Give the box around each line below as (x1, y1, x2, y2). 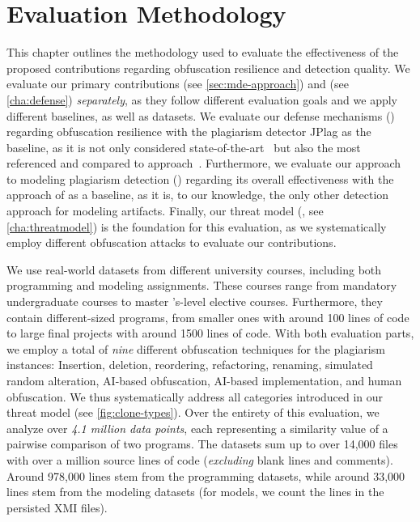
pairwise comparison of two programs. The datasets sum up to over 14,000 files (6, 435, 398, 452)
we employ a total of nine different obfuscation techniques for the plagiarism (6, 340, 385, 357)
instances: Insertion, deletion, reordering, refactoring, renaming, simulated (6, 356, 373, 373)
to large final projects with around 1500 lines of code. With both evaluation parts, (6, 325, 414, 342)
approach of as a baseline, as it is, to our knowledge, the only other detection (6, 186, 389, 203)
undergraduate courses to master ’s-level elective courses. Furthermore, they (6, 293, 383, 310)
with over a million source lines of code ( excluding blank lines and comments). (6, 451, 393, 468)
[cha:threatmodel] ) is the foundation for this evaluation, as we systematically (6, 218, 387, 235)
